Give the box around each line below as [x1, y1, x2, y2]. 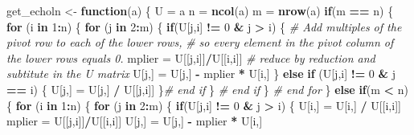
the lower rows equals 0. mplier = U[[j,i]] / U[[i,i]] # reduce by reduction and [6, 49, 375, 66]
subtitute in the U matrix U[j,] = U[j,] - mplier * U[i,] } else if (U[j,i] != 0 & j [6, 65, 396, 82]
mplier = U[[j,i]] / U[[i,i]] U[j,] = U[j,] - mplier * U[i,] [6, 112, 263, 129]
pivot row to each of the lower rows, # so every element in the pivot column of [6, 34, 394, 51]
